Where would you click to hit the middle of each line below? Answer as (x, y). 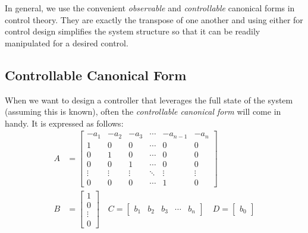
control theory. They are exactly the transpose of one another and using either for (154, 19)
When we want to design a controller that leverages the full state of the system (149, 100)
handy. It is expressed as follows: (64, 123)
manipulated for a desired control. (67, 42)
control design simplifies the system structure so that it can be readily (133, 31)
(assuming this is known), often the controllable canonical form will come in (143, 111)
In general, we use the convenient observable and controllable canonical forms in (150, 8)
